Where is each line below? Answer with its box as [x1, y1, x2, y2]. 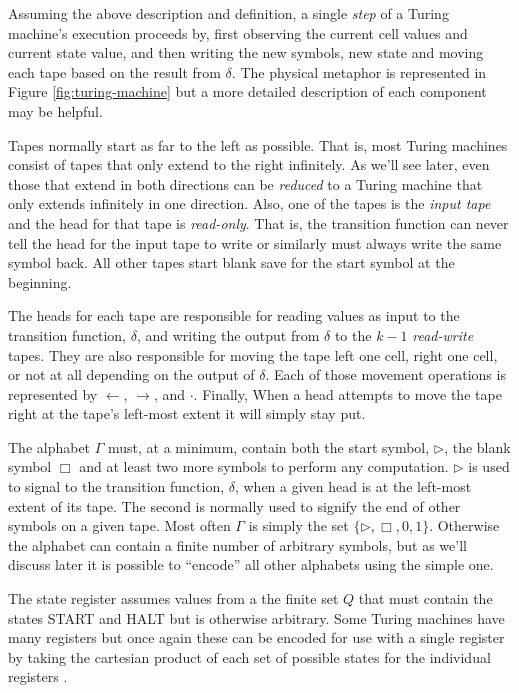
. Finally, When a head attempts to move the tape [193, 383, 502, 404]
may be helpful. [8, 100, 103, 121]
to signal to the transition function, [8, 476, 225, 497]
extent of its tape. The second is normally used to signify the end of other [8, 495, 461, 516]
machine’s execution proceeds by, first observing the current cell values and [8, 22, 468, 43]
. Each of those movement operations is [265, 364, 506, 385]
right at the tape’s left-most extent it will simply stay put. [8, 403, 366, 424]
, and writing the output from [136, 324, 320, 345]
